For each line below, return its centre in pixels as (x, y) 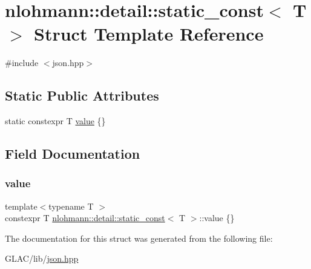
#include (22, 63)
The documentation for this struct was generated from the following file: (139, 238)
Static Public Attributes (82, 95)
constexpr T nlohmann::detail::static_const (85, 218)
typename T (71, 206)
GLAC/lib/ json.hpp (42, 258)
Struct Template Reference (149, 34)
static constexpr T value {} (55, 121)
